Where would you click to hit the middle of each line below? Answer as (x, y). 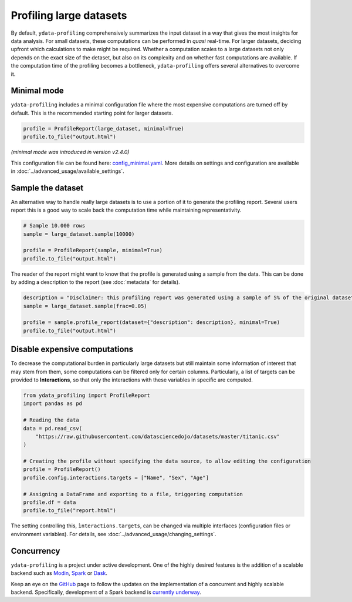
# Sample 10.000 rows (54, 226)
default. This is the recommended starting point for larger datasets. (92, 113)
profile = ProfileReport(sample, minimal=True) (93, 250)
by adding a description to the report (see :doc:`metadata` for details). (95, 282)
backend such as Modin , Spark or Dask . (59, 573)
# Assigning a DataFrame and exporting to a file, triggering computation (133, 494)
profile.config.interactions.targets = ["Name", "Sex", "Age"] (116, 477)
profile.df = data (50, 502)
